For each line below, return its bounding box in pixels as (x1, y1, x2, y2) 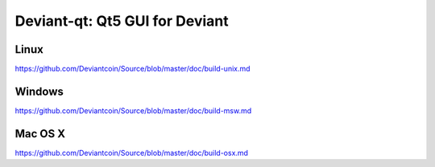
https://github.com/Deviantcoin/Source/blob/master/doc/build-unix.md (14, 64, 251, 74)
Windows (14, 84, 64, 98)
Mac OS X (14, 127, 66, 141)
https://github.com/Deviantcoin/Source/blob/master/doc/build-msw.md (14, 105, 252, 116)
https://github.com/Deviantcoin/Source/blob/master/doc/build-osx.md (14, 148, 249, 157)
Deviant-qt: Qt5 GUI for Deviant (14, 12, 229, 30)
